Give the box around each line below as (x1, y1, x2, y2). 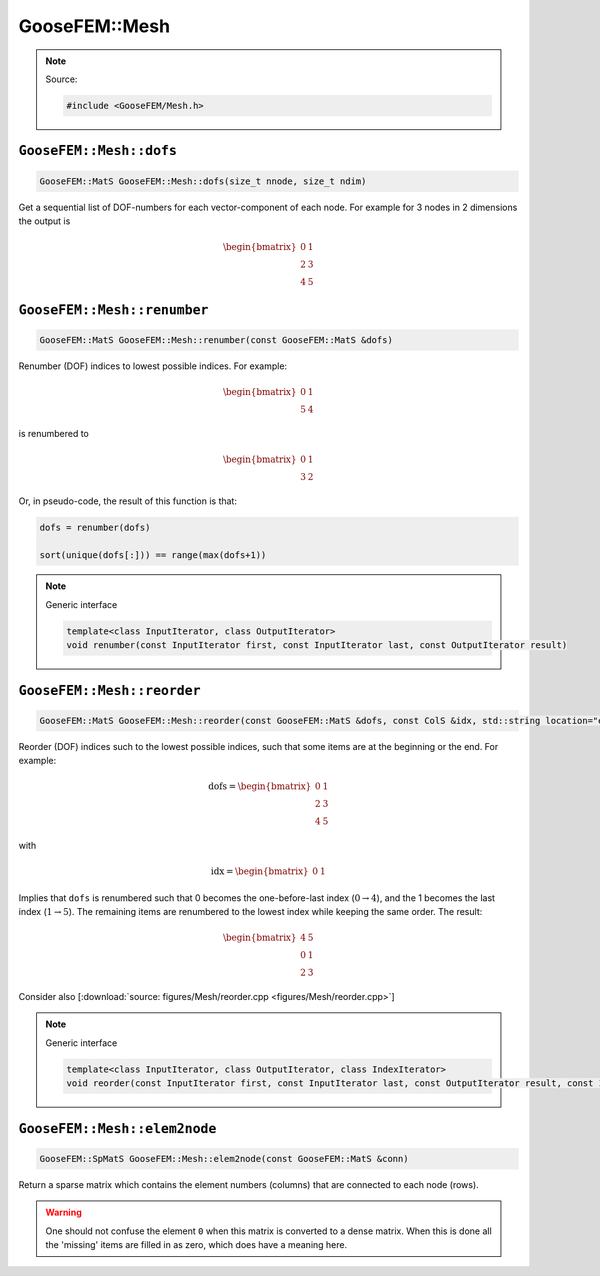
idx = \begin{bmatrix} (210, 866, 309, 877)
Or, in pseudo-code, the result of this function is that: (18, 495, 237, 507)
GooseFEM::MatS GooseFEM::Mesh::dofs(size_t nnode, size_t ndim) (39, 175, 367, 187)
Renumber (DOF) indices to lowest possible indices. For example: (18, 360, 288, 372)
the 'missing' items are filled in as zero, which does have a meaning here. (45, 1238, 348, 1250)
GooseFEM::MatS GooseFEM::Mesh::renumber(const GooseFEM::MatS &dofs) (39, 334, 394, 345)
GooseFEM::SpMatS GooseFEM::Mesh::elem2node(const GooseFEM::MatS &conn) (39, 1153, 409, 1164)
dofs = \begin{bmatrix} (208, 781, 312, 792)
